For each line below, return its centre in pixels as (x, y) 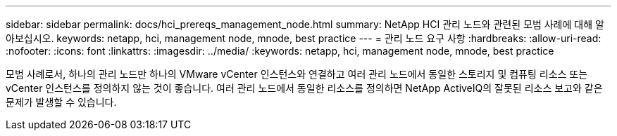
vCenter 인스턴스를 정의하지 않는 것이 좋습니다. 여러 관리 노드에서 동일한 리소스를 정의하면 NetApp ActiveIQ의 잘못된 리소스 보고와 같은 (304, 88)
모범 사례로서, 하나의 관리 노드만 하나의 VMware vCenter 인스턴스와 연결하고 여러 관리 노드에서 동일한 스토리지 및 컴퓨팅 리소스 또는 (297, 74)
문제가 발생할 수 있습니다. (61, 102)
